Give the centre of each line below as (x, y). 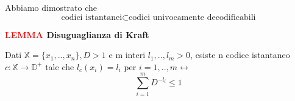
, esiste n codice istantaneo (240, 55)
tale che (60, 66)
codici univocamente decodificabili (192, 17)
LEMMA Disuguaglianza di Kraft (77, 34)
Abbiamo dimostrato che (51, 7)
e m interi (127, 55)
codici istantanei (92, 17)
